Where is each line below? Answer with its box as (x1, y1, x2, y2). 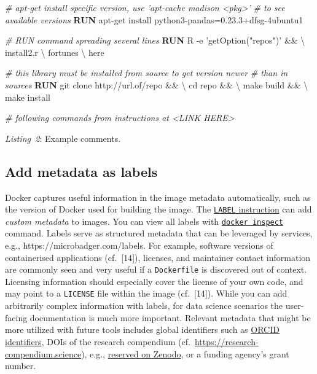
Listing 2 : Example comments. (5, 131, 121, 144)
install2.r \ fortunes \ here (5, 45, 104, 58)
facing (5, 311, 28, 324)
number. (5, 359, 36, 372)
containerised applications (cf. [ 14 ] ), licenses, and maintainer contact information (5, 251, 311, 263)
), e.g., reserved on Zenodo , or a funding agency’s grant (81, 347, 289, 360)
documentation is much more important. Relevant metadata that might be (29, 311, 311, 324)
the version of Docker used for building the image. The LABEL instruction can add (5, 203, 312, 216)
